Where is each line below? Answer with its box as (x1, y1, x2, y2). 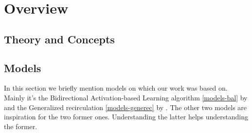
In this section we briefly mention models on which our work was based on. (4, 83, 228, 93)
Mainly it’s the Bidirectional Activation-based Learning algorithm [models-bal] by (4, 92, 248, 102)
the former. (4, 121, 37, 131)
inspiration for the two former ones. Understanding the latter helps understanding (4, 112, 248, 122)
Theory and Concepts (4, 31, 115, 46)
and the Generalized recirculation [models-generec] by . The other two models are (4, 102, 247, 112)
